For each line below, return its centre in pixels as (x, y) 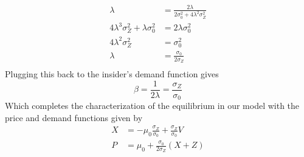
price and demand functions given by (74, 117)
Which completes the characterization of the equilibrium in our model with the (152, 106)
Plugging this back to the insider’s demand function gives (112, 74)
